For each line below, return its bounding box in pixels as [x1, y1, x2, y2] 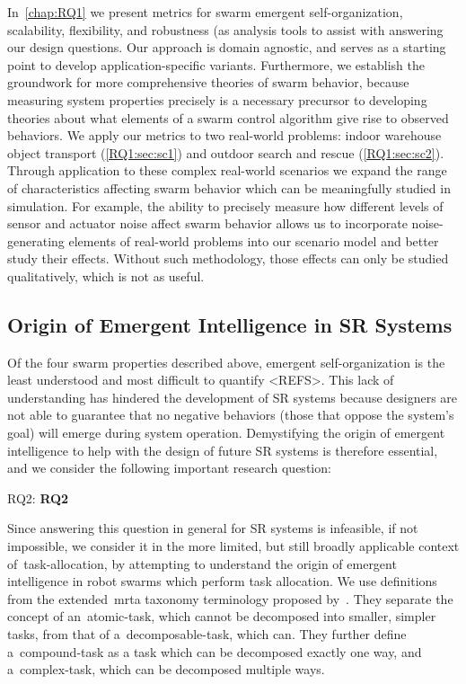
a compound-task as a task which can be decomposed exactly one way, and [7, 642, 422, 661]
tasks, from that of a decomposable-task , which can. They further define [7, 625, 407, 644]
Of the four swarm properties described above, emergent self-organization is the [7, 352, 445, 371]
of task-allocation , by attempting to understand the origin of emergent [7, 554, 397, 573]
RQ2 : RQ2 [7, 488, 69, 507]
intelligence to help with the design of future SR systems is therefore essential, [7, 440, 438, 459]
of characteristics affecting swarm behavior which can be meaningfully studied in [7, 178, 451, 197]
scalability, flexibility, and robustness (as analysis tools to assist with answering [7, 20, 444, 39]
